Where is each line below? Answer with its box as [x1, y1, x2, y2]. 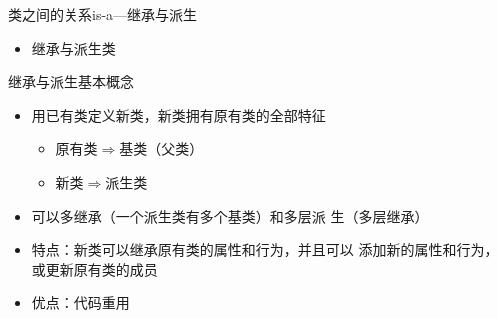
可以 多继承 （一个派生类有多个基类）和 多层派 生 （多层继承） [31, 205, 429, 226]
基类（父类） [119, 138, 204, 159]
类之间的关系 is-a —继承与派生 [8, 4, 198, 24]
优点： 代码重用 [31, 292, 130, 313]
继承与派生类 [31, 37, 116, 58]
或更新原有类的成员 [31, 258, 158, 279]
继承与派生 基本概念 [8, 71, 134, 92]
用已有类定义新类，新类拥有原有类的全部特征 [31, 104, 326, 125]
